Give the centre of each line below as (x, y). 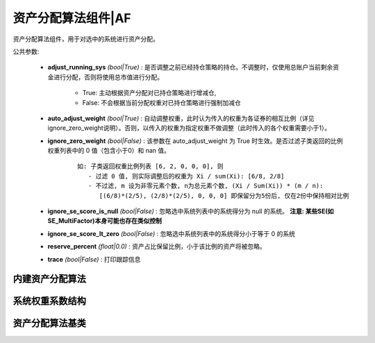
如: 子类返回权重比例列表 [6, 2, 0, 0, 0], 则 (150, 166)
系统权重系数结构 (49, 301)
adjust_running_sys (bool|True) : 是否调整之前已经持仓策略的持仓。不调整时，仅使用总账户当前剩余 (190, 67)
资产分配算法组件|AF (72, 18)
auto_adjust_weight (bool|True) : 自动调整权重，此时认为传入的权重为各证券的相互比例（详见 (181, 118)
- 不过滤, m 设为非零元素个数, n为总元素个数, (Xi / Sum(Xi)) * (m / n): (206, 186)
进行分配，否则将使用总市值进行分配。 (108, 77)
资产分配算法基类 (49, 323)
